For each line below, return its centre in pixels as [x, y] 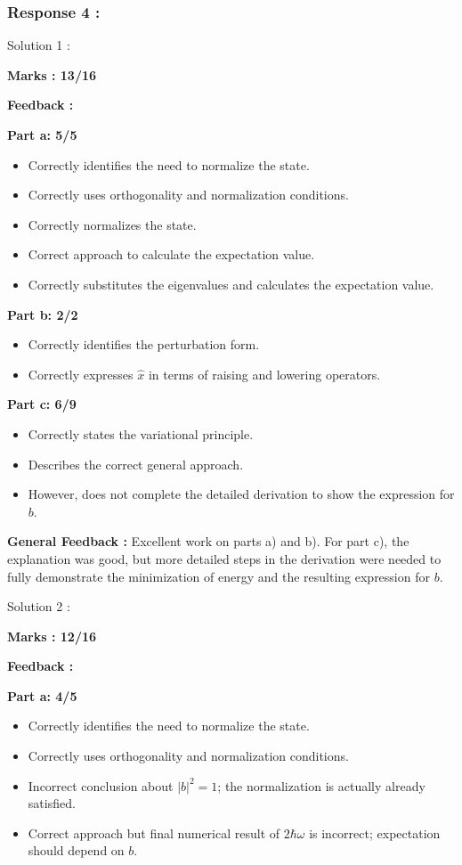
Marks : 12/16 [52, 636]
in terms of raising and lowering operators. [264, 374]
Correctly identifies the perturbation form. [144, 344]
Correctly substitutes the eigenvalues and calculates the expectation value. [231, 284]
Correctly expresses [81, 374]
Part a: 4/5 [42, 695]
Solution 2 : [39, 606]
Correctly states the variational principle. [141, 433]
